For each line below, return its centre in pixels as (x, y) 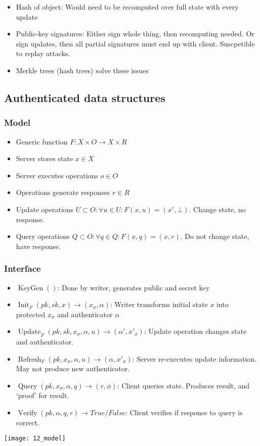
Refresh (30, 359)
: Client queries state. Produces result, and (183, 385)
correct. (28, 422)
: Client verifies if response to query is (184, 412)
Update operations (45, 209)
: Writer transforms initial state (159, 304)
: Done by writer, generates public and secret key (134, 287)
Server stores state (45, 158)
